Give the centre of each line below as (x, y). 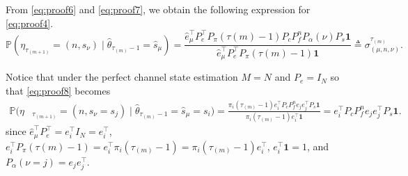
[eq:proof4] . (30, 23)
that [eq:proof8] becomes (58, 90)
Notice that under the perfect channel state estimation (122, 77)
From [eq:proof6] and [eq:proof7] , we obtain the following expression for (158, 9)
